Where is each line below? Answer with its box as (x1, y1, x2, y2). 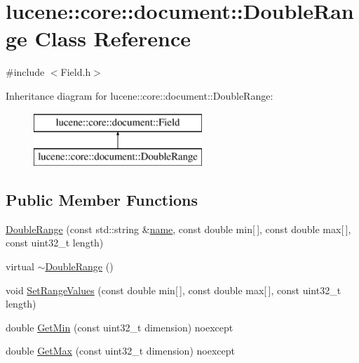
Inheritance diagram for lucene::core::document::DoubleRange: (6, 88, 273, 103)
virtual (6, 259, 34, 274)
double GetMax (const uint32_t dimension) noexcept (6, 343, 235, 358)
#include (6, 65, 45, 79)
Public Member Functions (6, 189, 198, 211)
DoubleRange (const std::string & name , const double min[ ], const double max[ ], (6, 221, 351, 236)
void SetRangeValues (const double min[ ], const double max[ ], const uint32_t (6, 282, 341, 297)
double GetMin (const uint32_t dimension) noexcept (6, 319, 233, 334)
